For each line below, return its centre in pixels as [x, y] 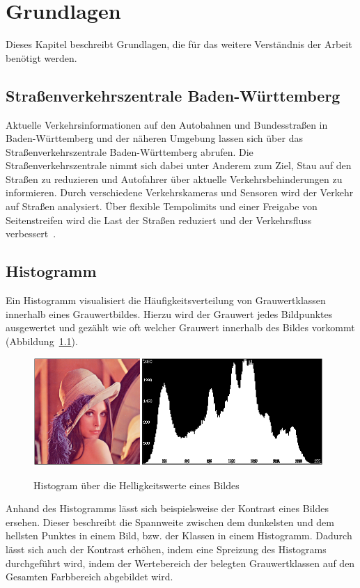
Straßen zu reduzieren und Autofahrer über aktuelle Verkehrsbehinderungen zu [174, 178]
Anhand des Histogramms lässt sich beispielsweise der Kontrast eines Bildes [167, 508]
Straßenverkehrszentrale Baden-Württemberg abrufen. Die [130, 151]
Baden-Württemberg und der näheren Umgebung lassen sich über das [154, 138]
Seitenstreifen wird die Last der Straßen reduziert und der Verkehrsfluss [159, 220]
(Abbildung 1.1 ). [42, 341]
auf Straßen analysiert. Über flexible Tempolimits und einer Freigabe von [162, 206]
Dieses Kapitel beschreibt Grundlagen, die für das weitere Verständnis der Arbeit [179, 44]
